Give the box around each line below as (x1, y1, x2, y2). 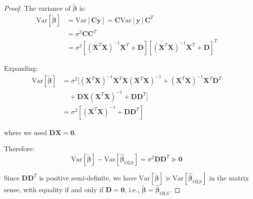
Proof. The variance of (4, 3, 71, 13)
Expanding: (4, 62, 38, 73)
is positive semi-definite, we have (39, 172, 137, 182)
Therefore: (4, 143, 35, 154)
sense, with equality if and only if (4, 184, 103, 194)
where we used (4, 127, 47, 137)
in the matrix (209, 172, 249, 182)
